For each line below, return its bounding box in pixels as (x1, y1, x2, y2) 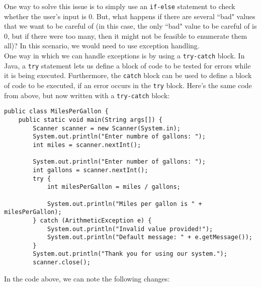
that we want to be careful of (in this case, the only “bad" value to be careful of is (4, 21, 257, 31)
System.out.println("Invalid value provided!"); (47, 225, 213, 233)
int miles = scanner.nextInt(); (33, 141, 141, 149)
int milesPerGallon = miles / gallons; (47, 183, 181, 191)
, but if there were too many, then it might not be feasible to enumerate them (8, 30, 247, 41)
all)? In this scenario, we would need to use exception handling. (4, 40, 200, 51)
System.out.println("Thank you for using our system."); (33, 250, 227, 258)
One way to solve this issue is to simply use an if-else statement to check (4, 1, 235, 11)
